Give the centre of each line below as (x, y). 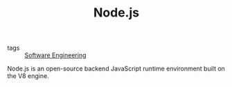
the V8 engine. (28, 76)
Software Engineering (55, 55)
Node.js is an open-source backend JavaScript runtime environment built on (116, 69)
